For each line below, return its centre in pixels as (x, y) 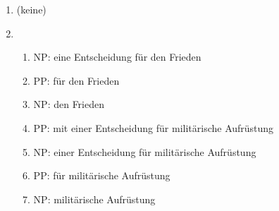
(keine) (31, 9)
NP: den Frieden (69, 104)
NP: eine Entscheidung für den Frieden (117, 57)
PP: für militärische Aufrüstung (102, 175)
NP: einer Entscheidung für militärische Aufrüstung (145, 151)
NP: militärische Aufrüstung (94, 199)
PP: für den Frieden (76, 80)
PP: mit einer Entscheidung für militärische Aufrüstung (154, 127)
